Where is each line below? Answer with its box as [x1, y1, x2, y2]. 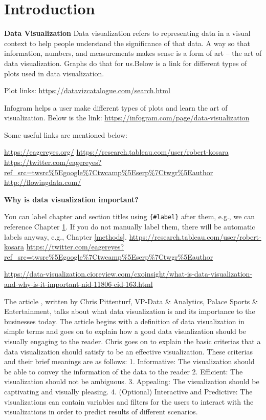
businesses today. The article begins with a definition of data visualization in [4, 316, 245, 326]
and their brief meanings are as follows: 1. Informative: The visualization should [4, 356, 255, 367]
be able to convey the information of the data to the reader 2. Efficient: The [4, 366, 243, 376]
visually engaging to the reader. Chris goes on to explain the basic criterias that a [4, 336, 261, 347]
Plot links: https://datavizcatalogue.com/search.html [4, 85, 170, 96]
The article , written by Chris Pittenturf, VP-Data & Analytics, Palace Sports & [4, 296, 258, 306]
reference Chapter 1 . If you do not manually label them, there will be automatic [4, 221, 255, 232]
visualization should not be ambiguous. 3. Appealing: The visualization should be [4, 376, 259, 387]
